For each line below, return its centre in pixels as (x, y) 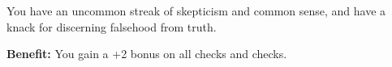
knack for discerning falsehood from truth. (112, 26)
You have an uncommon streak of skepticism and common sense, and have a (196, 10)
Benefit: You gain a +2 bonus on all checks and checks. (147, 54)
